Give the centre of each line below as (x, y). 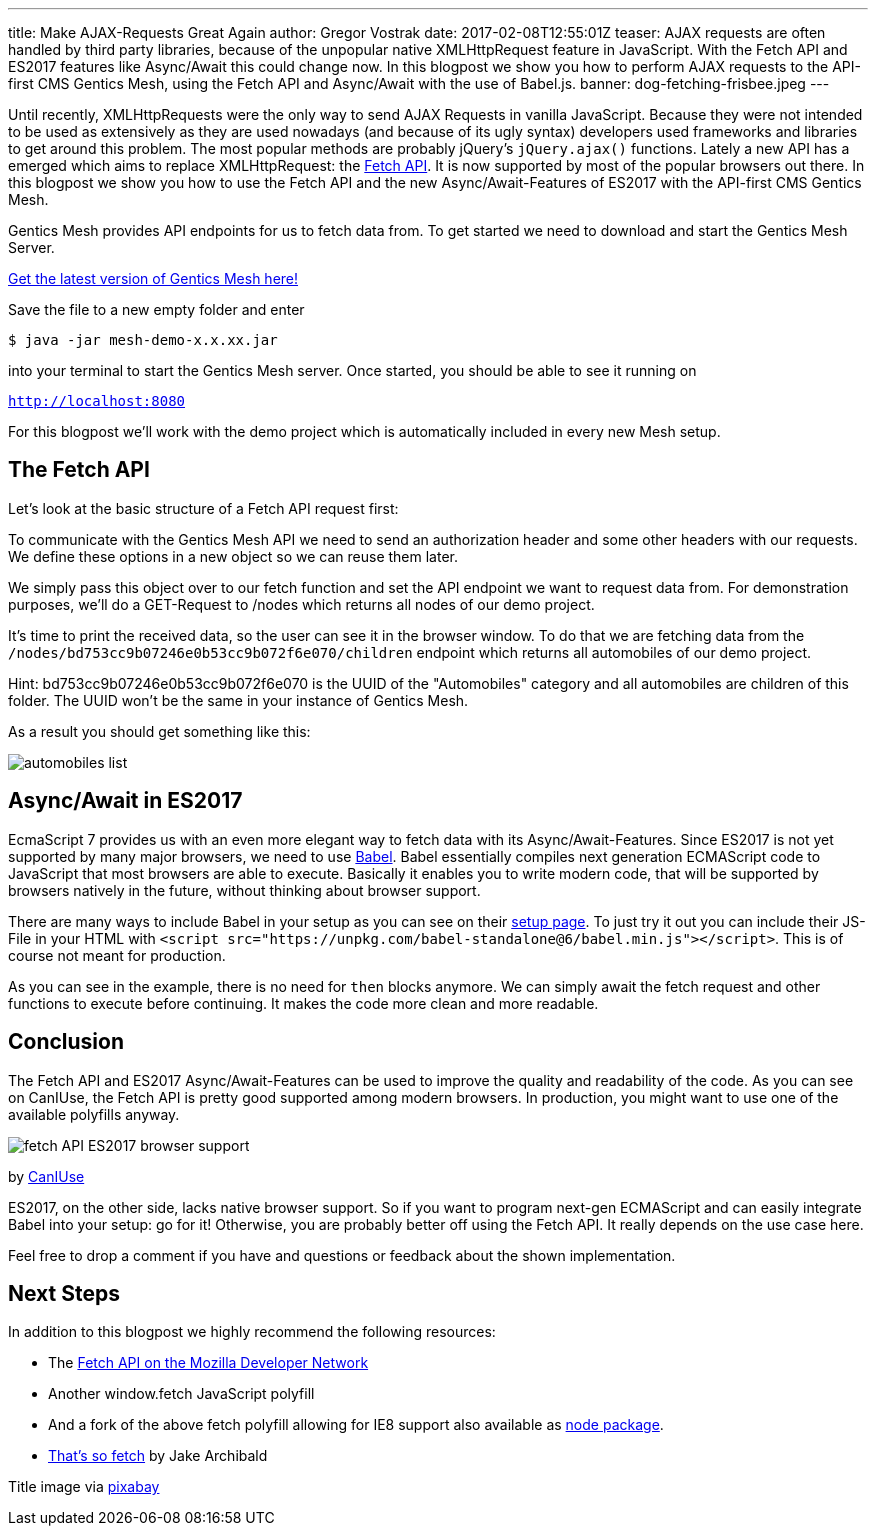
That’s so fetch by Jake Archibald (158, 1456)
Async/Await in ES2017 (125, 801)
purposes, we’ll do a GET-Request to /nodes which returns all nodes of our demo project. (301, 604)
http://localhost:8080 (97, 401)
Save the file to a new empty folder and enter (156, 309)
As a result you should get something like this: (159, 731)
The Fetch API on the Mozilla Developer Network (208, 1363)
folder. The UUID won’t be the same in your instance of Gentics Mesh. (238, 700)
